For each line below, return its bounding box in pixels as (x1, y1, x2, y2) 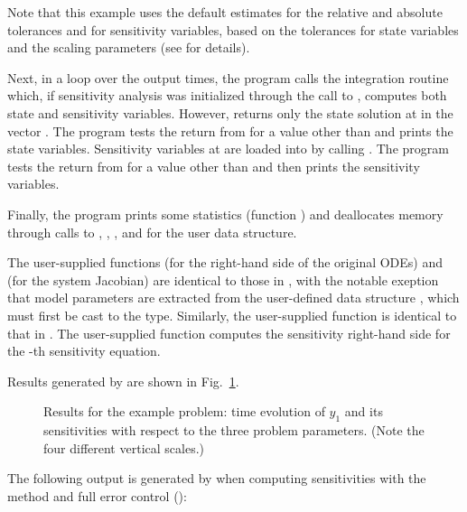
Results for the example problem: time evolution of (43, 402, 325, 421)
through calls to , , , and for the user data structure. (7, 222, 297, 241)
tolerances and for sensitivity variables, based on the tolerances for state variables (7, 20, 459, 39)
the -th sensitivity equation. (7, 341, 161, 360)
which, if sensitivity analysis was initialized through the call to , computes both (7, 86, 447, 105)
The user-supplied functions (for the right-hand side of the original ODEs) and (7, 253, 444, 272)
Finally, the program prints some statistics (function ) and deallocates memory (7, 204, 444, 223)
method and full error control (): (7, 486, 187, 505)
